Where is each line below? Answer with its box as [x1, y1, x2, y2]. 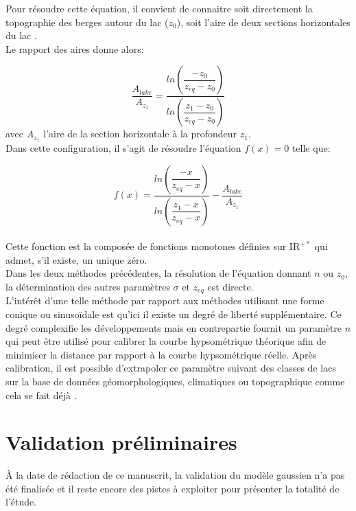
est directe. [207, 279, 254, 293]
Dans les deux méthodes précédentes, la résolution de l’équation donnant [5, 266, 311, 280]
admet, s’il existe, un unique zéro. [5, 252, 147, 266]
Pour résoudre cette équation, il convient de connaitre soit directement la [5, 1, 313, 15]
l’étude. [5, 495, 37, 509]
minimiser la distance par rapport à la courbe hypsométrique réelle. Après [5, 347, 317, 361]
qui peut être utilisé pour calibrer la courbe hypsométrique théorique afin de [5, 334, 327, 348]
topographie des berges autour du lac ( [5, 14, 169, 29]
